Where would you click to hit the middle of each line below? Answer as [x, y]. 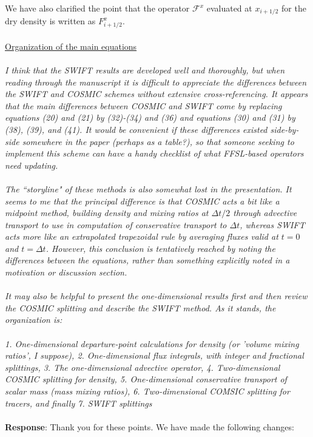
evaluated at [229, 8]
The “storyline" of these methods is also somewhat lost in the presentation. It [148, 188]
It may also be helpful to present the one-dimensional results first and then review [156, 296]
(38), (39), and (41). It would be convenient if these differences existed [136, 129]
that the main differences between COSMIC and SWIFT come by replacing [143, 105]
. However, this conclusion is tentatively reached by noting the [160, 248]
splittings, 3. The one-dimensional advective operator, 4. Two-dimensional [143, 367]
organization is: [34, 320]
